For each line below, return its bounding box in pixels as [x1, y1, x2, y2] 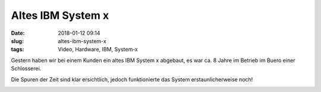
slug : [11, 37, 24, 44]
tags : [11, 46, 24, 53]
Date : [11, 29, 25, 37]
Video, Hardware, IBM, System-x [58, 46, 138, 53]
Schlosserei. [11, 65, 42, 72]
